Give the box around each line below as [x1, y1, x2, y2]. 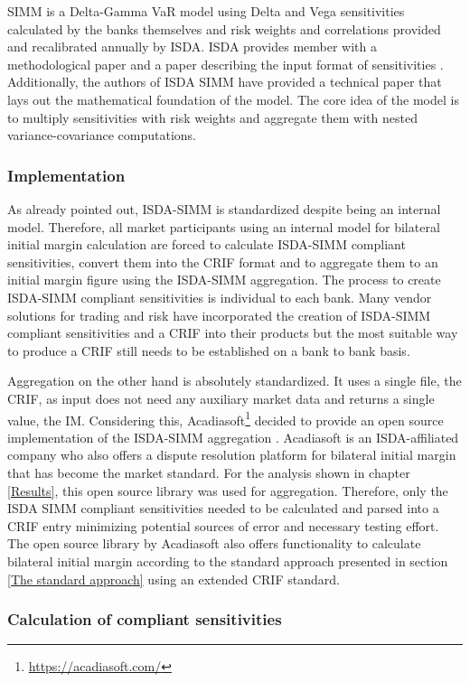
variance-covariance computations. [7, 126, 196, 145]
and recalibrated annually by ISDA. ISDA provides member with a [7, 37, 377, 56]
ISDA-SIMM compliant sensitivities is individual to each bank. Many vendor [7, 287, 432, 306]
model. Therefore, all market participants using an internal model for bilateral [7, 217, 440, 236]
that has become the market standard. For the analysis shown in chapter [7, 462, 410, 481]
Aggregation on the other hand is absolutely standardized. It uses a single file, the [7, 371, 462, 390]
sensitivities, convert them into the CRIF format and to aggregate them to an [7, 252, 438, 271]
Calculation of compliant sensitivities [7, 608, 282, 631]
